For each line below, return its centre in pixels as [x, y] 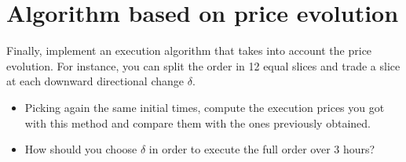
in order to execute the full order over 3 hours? [262, 149]
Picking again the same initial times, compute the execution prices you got [205, 107]
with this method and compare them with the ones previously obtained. [198, 122]
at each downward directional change [95, 81]
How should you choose [81, 149]
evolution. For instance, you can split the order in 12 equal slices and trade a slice [203, 65]
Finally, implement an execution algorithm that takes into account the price [189, 50]
